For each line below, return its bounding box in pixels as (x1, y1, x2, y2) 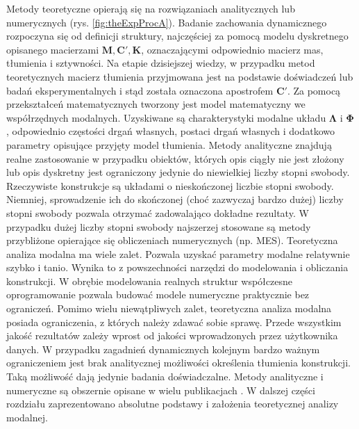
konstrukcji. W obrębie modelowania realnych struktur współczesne (6, 273, 292, 288)
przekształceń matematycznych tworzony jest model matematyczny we (6, 97, 306, 111)
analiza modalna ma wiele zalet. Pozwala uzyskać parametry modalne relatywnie (6, 246, 350, 261)
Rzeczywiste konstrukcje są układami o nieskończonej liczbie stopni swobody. (6, 178, 334, 193)
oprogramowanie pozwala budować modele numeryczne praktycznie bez (6, 287, 310, 302)
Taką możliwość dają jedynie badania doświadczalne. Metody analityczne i (6, 369, 324, 384)
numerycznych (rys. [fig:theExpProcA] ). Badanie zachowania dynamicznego (6, 15, 327, 29)
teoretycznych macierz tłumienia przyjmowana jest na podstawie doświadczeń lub (6, 69, 353, 83)
